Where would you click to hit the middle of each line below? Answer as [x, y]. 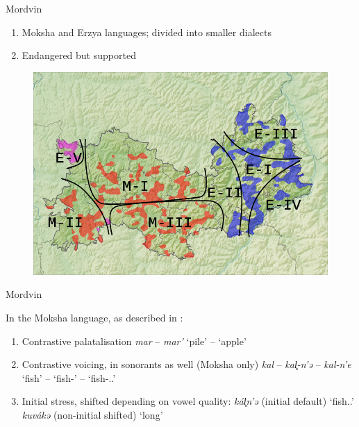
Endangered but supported [79, 55]
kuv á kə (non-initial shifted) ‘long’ [92, 414]
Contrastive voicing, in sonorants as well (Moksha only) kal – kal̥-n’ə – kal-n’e [186, 364]
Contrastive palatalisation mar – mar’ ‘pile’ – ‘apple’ [134, 341]
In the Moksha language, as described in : [94, 317]
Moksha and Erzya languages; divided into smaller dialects [147, 32]
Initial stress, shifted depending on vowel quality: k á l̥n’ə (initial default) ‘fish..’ [188, 401]
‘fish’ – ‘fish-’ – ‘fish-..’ [69, 377]
